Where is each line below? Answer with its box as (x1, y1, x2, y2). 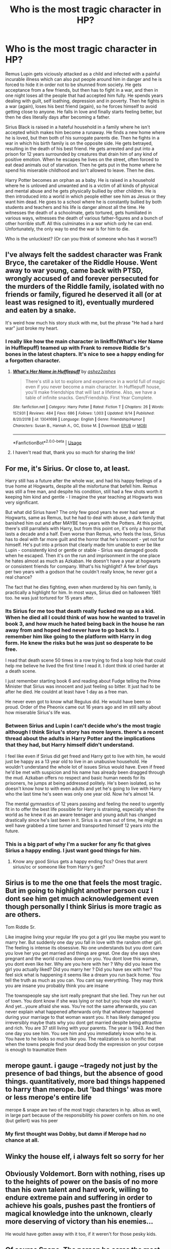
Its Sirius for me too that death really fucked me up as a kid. (5, 608, 155, 615)
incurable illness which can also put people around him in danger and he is (5, 76, 162, 82)
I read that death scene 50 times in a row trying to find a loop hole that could (5, 657, 166, 663)
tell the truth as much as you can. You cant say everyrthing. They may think (5, 977, 163, 983)
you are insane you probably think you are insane (5, 982, 108, 989)
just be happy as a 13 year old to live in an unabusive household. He (5, 758, 148, 765)
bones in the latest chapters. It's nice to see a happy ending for (5, 350, 164, 358)
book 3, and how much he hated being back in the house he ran (5, 620, 164, 628)
